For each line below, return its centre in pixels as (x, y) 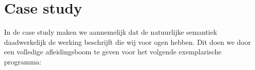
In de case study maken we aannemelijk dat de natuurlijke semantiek (111, 32)
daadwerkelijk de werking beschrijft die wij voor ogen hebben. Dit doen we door (127, 42)
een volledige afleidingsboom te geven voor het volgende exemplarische (113, 52)
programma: (23, 61)
